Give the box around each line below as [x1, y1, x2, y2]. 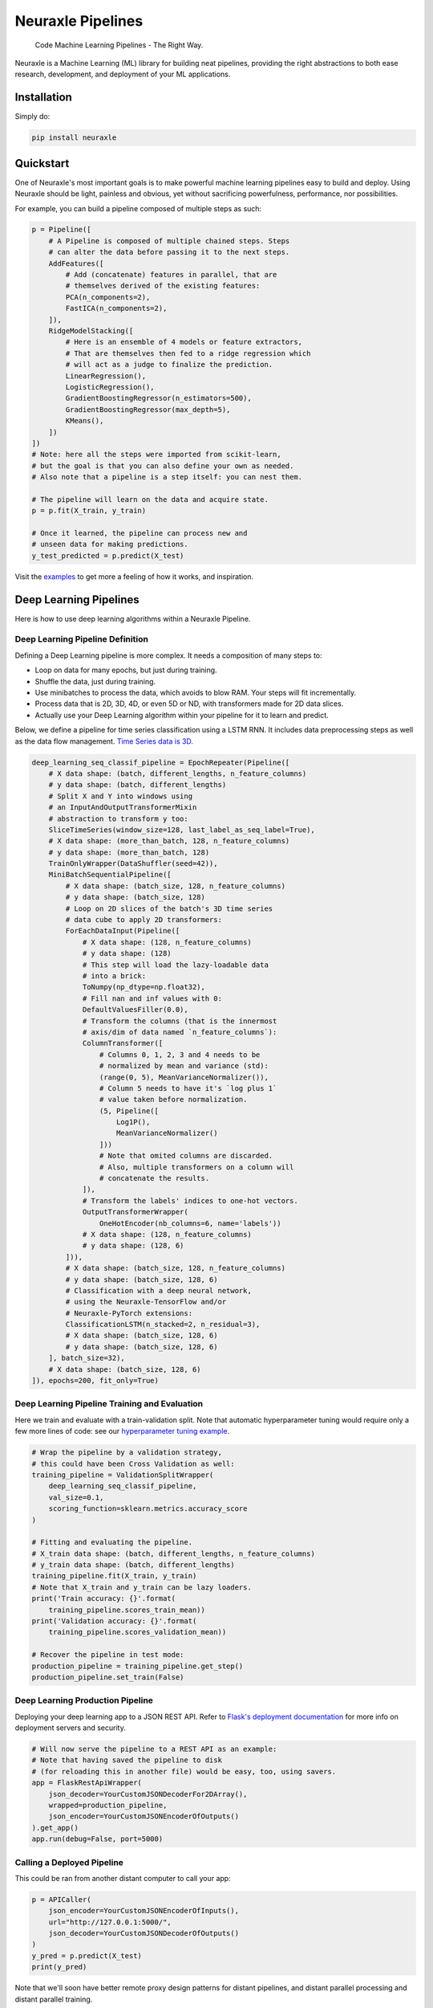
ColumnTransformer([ [82, 1039, 164, 1048]
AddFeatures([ [48, 259, 104, 268]
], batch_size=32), [48, 1353, 126, 1363]
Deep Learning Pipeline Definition [14, 634, 148, 645]
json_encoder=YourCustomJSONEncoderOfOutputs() [48, 1812, 240, 1821]
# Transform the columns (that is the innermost [82, 1016, 277, 1026]
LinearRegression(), [65, 371, 147, 381]
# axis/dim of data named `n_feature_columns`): [82, 1027, 277, 1036]
